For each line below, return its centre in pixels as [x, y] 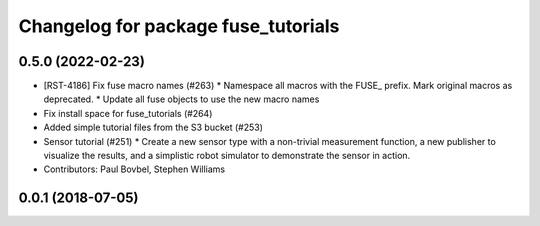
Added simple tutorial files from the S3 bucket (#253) [153, 127]
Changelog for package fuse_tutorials [179, 26]
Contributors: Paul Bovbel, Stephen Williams [134, 169]
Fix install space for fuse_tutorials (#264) [128, 113]
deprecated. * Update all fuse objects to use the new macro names [181, 99]
